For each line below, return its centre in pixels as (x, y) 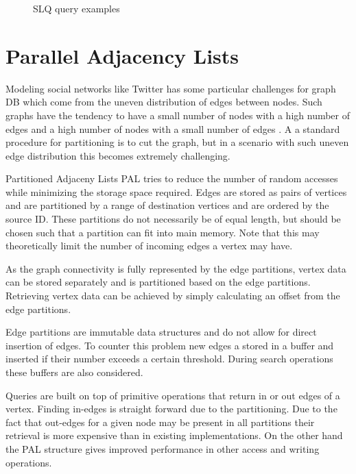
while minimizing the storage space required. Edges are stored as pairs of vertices (176, 191)
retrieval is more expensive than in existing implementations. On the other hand (174, 435)
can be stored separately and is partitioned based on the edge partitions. (158, 282)
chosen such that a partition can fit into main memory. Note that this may (163, 232)
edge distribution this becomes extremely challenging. (118, 155)
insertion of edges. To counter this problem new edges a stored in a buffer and (170, 345)
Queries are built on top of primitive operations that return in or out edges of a (173, 395)
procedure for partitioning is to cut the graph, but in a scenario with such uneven (177, 142)
